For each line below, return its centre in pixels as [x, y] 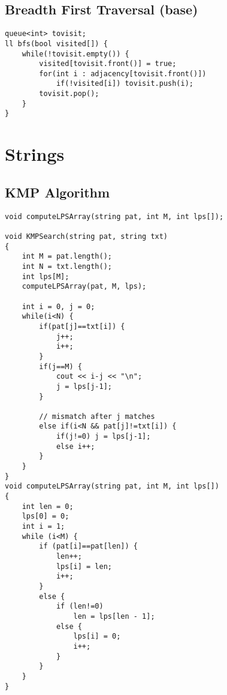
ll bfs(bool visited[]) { [56, 44]
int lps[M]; [46, 276]
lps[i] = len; [84, 566]
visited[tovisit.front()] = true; [108, 64]
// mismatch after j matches [97, 416]
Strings [35, 154]
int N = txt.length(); [67, 266]
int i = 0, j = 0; [58, 306]
